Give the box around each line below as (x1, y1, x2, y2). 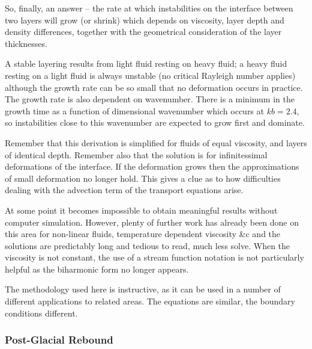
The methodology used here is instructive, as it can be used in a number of (5, 283, 281, 295)
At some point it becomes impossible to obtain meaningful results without (5, 203, 278, 216)
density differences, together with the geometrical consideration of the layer (5, 25, 282, 38)
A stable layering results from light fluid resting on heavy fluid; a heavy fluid (5, 57, 287, 70)
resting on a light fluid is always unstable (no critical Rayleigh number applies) (5, 69, 296, 81)
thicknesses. (5, 37, 47, 49)
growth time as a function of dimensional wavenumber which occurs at (5, 104, 264, 117)
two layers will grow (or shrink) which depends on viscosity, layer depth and (5, 13, 284, 26)
